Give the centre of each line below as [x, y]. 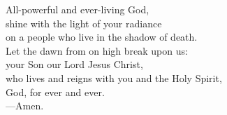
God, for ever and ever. [55, 92]
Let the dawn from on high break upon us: [97, 50]
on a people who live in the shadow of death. [102, 37]
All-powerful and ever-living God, [78, 9]
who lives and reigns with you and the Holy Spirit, [114, 77]
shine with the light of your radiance [84, 23]
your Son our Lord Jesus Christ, [74, 64]
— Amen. [25, 106]
